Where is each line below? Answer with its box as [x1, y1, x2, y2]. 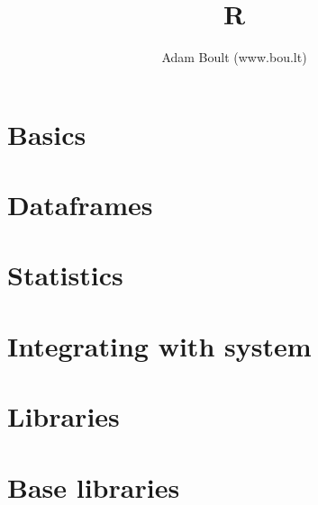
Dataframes [7, 186, 153, 223]
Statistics [7, 257, 123, 293]
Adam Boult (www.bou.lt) [161, 48, 307, 67]
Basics [7, 115, 86, 152]
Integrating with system [7, 327, 312, 364]
